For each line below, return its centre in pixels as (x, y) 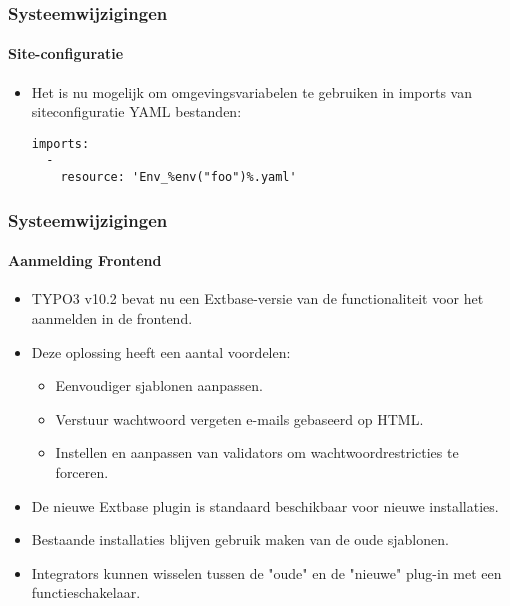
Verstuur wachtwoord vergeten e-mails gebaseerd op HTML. (239, 418)
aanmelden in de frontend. (112, 318)
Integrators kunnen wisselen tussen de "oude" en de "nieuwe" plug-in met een (266, 572)
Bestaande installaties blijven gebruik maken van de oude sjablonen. (240, 539)
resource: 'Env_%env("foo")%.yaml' (178, 177)
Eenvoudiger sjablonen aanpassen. (159, 385)
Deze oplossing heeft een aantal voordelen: (161, 351)
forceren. (82, 472)
